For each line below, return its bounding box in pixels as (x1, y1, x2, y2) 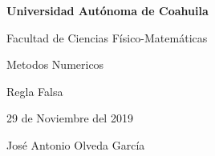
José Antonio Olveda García (6, 136, 145, 153)
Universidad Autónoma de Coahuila (6, 2, 209, 18)
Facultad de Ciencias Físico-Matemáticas (6, 29, 208, 46)
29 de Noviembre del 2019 (6, 110, 133, 126)
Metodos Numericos (6, 56, 104, 73)
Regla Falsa (6, 82, 63, 99)
